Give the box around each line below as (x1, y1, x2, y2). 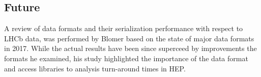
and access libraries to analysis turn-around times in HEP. (4, 63, 186, 73)
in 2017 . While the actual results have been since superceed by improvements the (4, 43, 257, 54)
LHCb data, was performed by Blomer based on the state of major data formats (4, 33, 254, 43)
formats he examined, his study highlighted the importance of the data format (4, 53, 248, 63)
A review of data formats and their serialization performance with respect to (4, 23, 243, 34)
